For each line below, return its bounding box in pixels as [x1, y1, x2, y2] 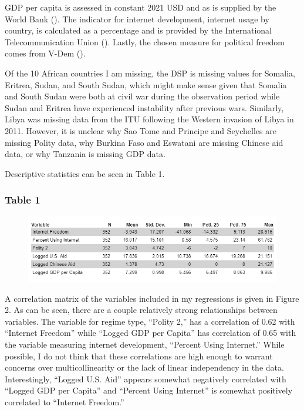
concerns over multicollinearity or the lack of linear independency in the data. [5, 361, 284, 374]
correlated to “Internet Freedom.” [5, 396, 124, 408]
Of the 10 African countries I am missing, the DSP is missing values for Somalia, [5, 66, 295, 79]
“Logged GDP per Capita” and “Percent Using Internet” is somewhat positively [5, 384, 293, 396]
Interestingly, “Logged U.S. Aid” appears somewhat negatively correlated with [5, 372, 286, 385]
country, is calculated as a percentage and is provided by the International [5, 24, 272, 36]
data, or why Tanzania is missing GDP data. [5, 148, 165, 160]
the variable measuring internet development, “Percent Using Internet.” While [5, 338, 285, 351]
